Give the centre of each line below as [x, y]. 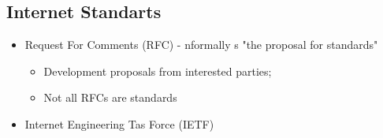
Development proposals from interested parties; [158, 71]
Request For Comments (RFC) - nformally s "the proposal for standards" [201, 45]
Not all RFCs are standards [110, 97]
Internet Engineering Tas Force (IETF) [119, 123]
